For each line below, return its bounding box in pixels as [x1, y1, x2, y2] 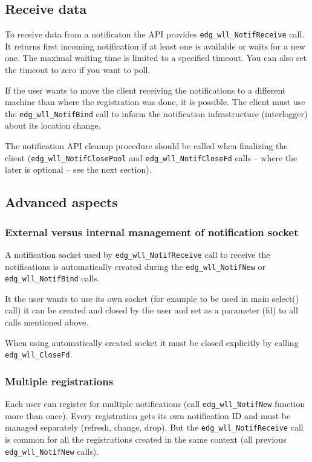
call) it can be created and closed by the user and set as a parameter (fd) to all [5, 304, 298, 316]
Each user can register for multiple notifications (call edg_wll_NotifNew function [5, 397, 305, 410]
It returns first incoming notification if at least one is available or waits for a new [5, 39, 305, 52]
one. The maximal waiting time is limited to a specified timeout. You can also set [5, 51, 307, 64]
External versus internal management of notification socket [5, 224, 299, 239]
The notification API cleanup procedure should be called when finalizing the [5, 140, 288, 152]
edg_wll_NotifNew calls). [5, 444, 99, 457]
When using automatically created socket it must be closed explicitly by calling [5, 336, 299, 348]
